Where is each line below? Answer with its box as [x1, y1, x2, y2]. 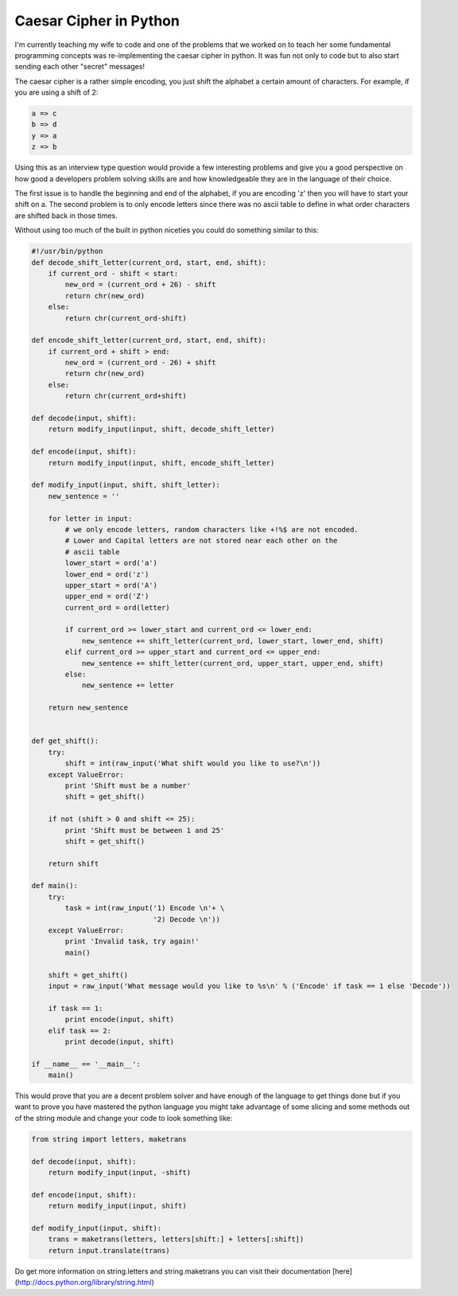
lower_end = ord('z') [64, 570, 149, 578]
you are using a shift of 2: [14, 88, 99, 97]
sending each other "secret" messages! [14, 62, 146, 72]
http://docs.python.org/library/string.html [17, 1278, 152, 1287]
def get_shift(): [31, 737, 99, 745]
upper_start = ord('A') [64, 581, 158, 590]
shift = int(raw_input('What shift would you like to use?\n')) [64, 759, 321, 768]
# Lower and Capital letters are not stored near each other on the [64, 536, 338, 545]
